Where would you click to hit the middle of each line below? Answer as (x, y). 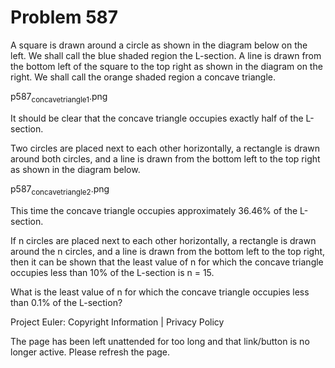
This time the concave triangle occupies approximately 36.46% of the (154, 210)
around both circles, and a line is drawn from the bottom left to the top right (165, 158)
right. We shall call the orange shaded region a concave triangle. (143, 77)
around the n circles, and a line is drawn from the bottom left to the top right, (168, 251)
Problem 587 (64, 17)
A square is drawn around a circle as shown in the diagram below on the (159, 45)
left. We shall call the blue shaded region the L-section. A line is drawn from (166, 55)
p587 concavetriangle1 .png (59, 97)
